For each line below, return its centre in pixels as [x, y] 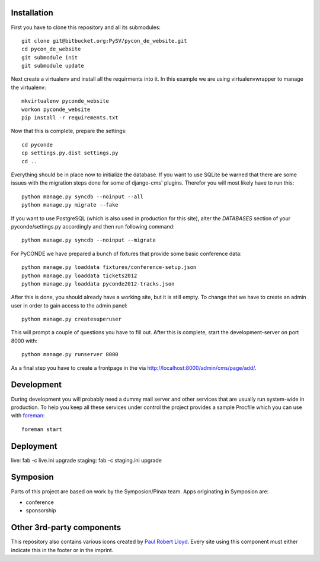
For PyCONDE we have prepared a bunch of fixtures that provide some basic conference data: [127, 253]
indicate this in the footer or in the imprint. [62, 550]
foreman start [42, 429]
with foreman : [28, 416]
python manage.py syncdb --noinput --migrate [89, 240]
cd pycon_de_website [51, 49]
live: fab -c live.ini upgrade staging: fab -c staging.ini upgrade [87, 460]
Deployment [34, 446]
